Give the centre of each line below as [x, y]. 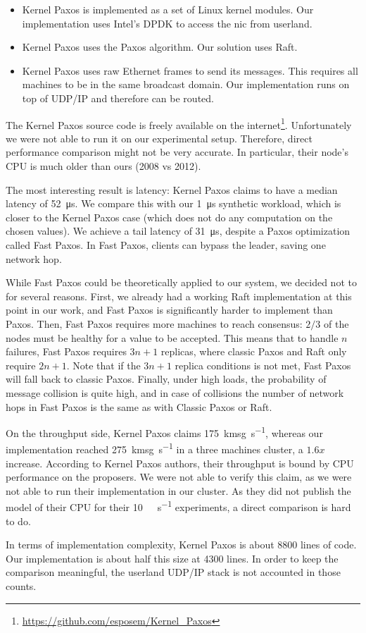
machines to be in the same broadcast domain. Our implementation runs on [186, 84]
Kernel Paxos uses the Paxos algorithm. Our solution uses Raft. [160, 47]
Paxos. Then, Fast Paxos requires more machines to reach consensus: [154, 323]
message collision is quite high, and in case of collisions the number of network [175, 392]
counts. [21, 586]
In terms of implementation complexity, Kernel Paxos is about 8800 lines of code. [181, 545]
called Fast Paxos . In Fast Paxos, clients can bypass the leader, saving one [166, 244]
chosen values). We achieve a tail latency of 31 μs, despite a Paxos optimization [178, 231]
